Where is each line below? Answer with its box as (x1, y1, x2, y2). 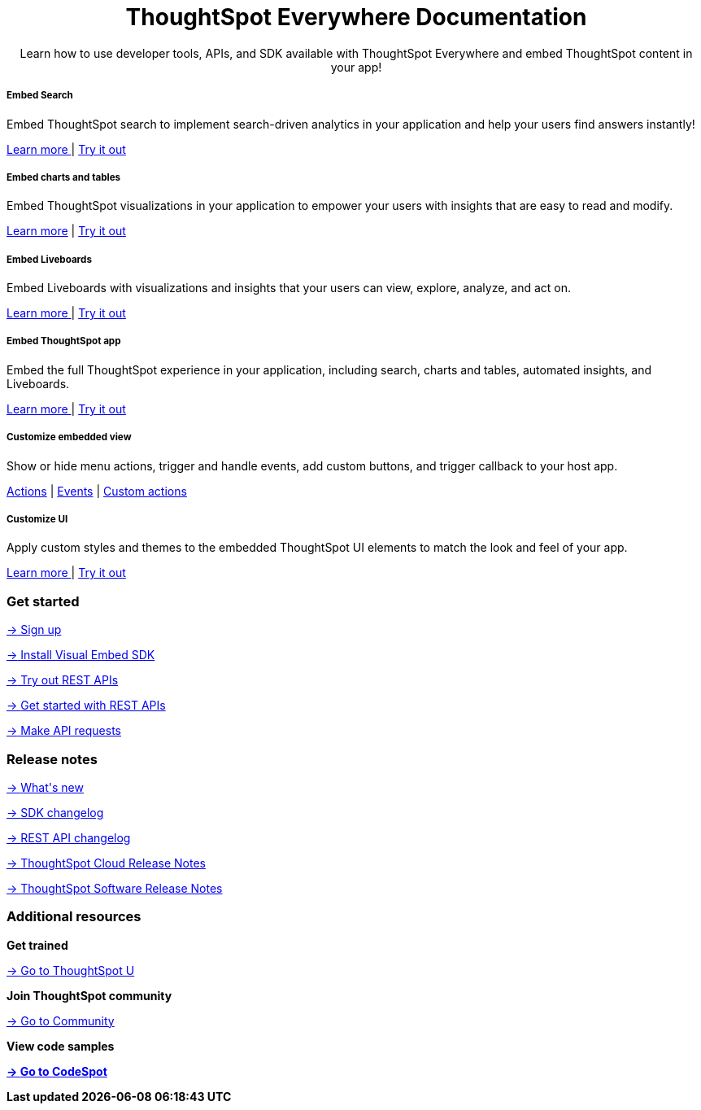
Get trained (7, 937, 68, 952)
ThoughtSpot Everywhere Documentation (125, 3, 587, 31)
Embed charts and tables (7, 171, 121, 183)
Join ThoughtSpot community (7, 988, 172, 1003)
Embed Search (7, 90, 73, 102)
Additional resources (7, 908, 142, 925)
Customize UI (7, 513, 68, 526)
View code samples (7, 1038, 115, 1053)
